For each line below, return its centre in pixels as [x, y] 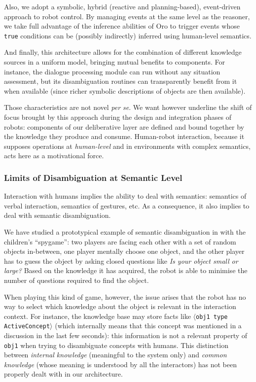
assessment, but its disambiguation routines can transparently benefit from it [121, 81]
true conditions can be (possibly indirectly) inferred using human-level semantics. [128, 35]
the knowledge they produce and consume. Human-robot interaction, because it [124, 136]
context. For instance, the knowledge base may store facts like [97, 316]
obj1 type [212, 317]
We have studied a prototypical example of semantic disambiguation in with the [125, 231]
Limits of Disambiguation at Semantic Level [93, 177]
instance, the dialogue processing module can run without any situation [112, 71]
